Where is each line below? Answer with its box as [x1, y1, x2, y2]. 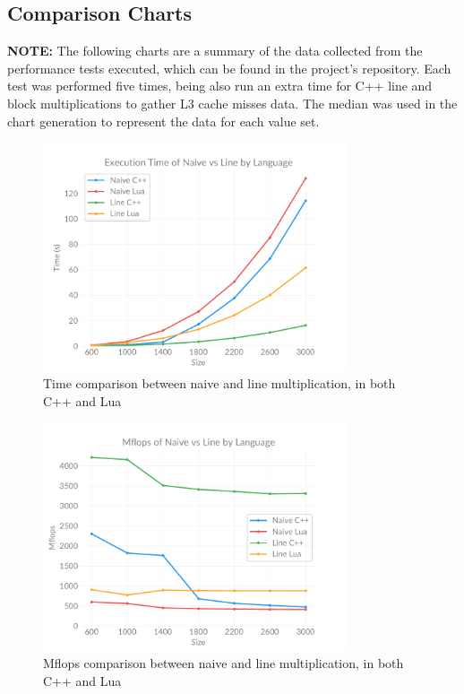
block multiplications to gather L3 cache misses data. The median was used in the [7, 93, 458, 112]
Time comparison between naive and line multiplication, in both [43, 374, 396, 393]
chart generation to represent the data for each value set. [7, 111, 320, 130]
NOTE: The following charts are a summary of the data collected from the [7, 41, 423, 60]
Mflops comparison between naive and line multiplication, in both [43, 654, 404, 672]
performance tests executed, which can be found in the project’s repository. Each [7, 58, 451, 77]
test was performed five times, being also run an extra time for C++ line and [7, 76, 433, 95]
